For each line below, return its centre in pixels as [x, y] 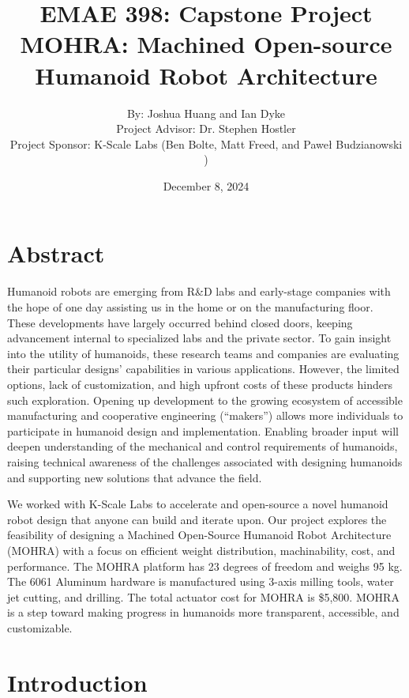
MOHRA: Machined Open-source [206, 44]
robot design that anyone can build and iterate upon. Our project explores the [197, 519]
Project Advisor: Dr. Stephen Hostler [206, 128]
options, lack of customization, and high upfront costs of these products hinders [200, 384]
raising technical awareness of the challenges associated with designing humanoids [205, 461]
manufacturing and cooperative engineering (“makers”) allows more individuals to [205, 415]
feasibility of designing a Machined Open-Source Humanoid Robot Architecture [199, 535]
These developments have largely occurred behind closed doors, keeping [180, 322]
